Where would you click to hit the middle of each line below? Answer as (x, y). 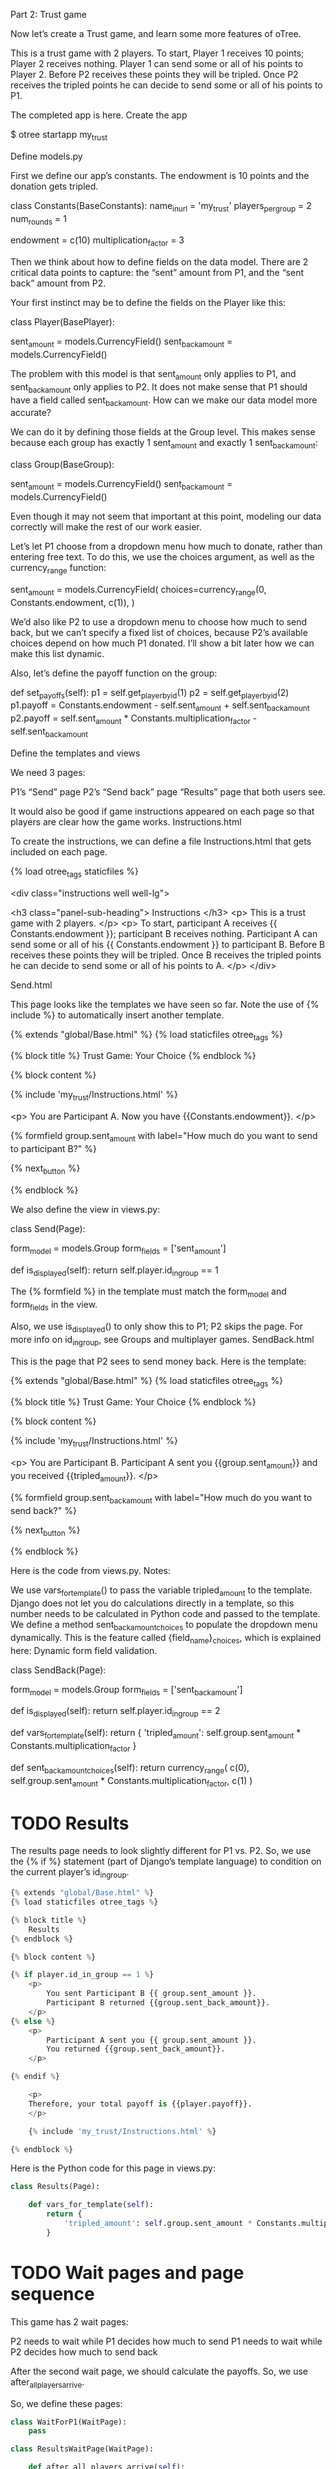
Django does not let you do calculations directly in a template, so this (152, 1603)
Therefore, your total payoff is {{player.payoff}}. (140, 2104)
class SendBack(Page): (58, 1670)
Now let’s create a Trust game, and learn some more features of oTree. (156, 33)
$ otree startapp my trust (59, 136)
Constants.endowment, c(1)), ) (72, 602)
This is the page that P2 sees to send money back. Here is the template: (158, 1361)
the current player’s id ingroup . (70, 1873)
